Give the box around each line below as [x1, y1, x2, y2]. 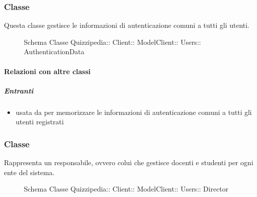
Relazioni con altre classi [4, 66, 91, 76]
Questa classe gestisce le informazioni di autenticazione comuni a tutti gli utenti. [4, 20, 250, 30]
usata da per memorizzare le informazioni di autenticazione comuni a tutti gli [15, 106, 252, 117]
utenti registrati [15, 116, 64, 127]
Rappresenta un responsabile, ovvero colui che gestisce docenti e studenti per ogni [4, 157, 254, 168]
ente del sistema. [4, 167, 55, 177]
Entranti [4, 85, 34, 96]
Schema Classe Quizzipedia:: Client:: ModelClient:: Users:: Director [24, 184, 229, 194]
